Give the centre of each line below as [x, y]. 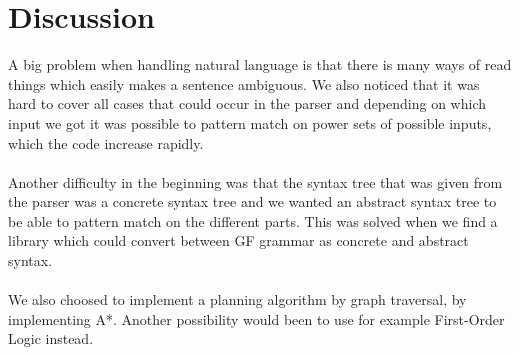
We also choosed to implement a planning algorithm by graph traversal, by [237, 299]
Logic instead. [51, 338]
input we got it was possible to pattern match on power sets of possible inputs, [250, 122]
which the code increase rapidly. [106, 142]
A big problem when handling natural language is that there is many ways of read [260, 64]
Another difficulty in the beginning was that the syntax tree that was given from [255, 181]
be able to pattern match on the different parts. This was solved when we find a [253, 220]
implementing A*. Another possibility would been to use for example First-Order [256, 318]
